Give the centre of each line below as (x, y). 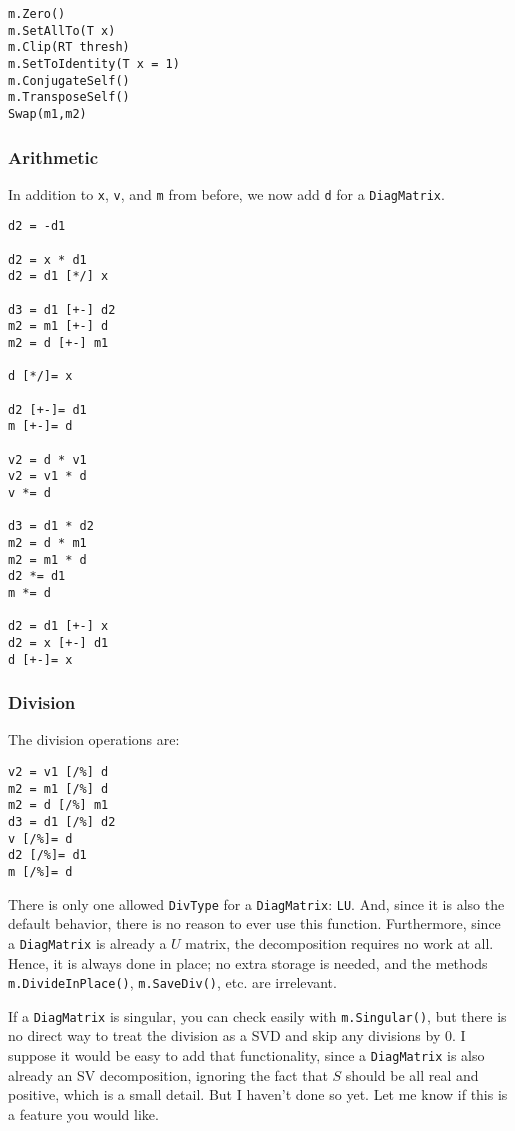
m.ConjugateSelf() (69, 80)
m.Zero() (37, 14)
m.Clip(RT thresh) (69, 47)
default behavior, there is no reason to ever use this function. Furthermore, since (254, 923)
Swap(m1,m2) (47, 113)
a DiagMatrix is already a (87, 942)
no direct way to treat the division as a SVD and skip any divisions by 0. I (237, 1035)
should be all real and (412, 1074)
